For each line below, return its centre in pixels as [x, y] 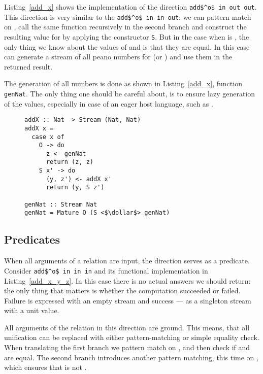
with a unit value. [32, 310]
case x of [48, 137]
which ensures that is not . [45, 367]
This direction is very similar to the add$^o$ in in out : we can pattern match [128, 16]
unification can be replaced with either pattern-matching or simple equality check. [132, 337]
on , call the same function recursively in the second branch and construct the [125, 27]
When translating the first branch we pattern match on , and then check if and [127, 347]
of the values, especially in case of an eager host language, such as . [109, 103]
